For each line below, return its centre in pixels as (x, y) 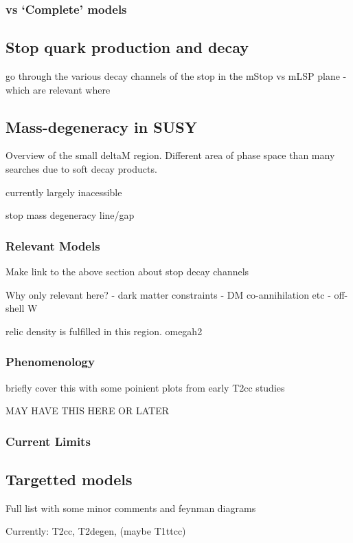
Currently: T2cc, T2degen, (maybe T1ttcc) (96, 531)
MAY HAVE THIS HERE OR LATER (88, 411)
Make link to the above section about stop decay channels (127, 271)
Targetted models (69, 479)
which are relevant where (58, 89)
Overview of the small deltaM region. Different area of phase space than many (170, 155)
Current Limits (48, 441)
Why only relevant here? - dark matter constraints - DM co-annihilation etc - (168, 294)
